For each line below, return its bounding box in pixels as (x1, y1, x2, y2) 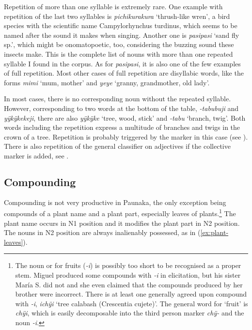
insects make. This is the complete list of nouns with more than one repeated (4, 48, 233, 59)
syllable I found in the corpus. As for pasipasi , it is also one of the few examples (4, 58, 241, 68)
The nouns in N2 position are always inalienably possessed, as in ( (4, 227, 201, 237)
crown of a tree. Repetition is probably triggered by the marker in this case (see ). (4, 131, 248, 141)
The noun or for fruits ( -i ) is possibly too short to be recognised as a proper (15, 260, 241, 270)
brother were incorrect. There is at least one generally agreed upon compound (15, 289, 247, 299)
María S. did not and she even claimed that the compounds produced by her (15, 279, 243, 289)
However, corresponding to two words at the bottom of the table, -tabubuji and (4, 103, 239, 113)
